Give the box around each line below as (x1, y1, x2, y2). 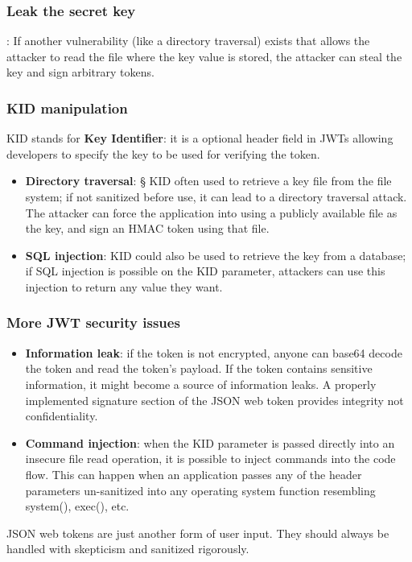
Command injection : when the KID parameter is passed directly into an (25, 434, 395, 451)
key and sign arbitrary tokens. (6, 64, 154, 81)
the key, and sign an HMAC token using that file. (25, 220, 270, 237)
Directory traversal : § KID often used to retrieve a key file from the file (25, 172, 392, 189)
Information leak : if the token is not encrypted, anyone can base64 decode (25, 344, 402, 361)
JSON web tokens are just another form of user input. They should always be (6, 524, 389, 541)
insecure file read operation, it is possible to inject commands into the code (25, 450, 396, 467)
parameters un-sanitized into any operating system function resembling (25, 481, 376, 498)
